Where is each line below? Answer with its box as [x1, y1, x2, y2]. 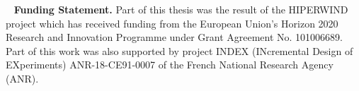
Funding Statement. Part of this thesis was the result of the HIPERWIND [13, 2, 348, 16]
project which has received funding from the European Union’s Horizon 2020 [6, 16, 338, 30]
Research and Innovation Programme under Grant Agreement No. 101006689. [6, 30, 343, 44]
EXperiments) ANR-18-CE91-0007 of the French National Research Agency [6, 57, 334, 72]
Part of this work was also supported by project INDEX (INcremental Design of [6, 43, 353, 58]
